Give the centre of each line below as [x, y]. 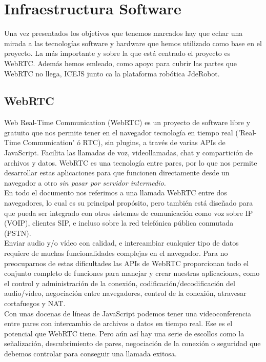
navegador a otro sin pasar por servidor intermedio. [85, 182]
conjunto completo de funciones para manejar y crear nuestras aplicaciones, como [132, 273]
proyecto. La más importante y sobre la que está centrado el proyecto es [117, 53]
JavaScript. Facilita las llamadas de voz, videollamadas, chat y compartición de [128, 153]
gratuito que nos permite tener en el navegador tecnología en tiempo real [119, 132]
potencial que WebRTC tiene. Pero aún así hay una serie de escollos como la [124, 333]
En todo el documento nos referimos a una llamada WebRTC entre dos [116, 193]
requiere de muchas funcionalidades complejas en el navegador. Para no [116, 253]
